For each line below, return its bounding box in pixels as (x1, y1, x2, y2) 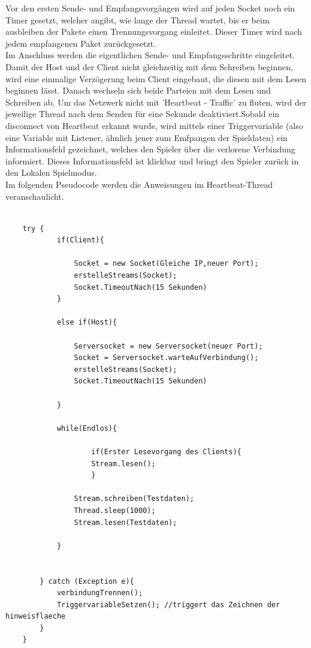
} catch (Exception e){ (40, 577, 134, 586)
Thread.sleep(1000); (74, 506, 156, 515)
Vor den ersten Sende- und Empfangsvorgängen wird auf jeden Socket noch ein (5, 2, 295, 14)
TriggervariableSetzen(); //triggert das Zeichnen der (56, 600, 280, 609)
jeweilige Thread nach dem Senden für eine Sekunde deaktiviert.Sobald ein (5, 107, 280, 120)
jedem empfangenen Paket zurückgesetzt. (5, 37, 156, 49)
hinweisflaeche (5, 612, 66, 621)
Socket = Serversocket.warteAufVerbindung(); (74, 353, 259, 362)
